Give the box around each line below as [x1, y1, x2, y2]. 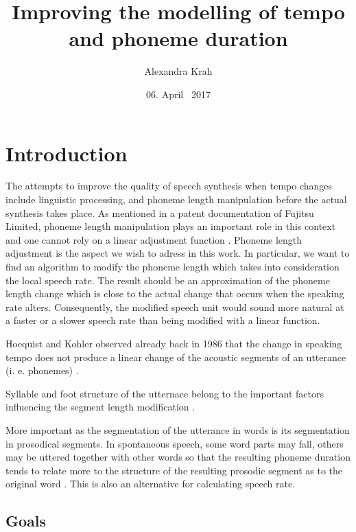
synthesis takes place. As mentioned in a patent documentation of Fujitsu [5, 205, 314, 220]
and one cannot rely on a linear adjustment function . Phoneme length [5, 232, 302, 246]
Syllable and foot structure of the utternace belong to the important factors [5, 386, 324, 400]
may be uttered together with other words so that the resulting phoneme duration [5, 450, 351, 464]
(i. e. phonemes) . [5, 363, 79, 378]
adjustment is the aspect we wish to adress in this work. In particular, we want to [5, 246, 350, 260]
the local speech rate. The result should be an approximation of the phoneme [5, 273, 330, 287]
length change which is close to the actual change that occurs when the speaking [5, 286, 344, 301]
